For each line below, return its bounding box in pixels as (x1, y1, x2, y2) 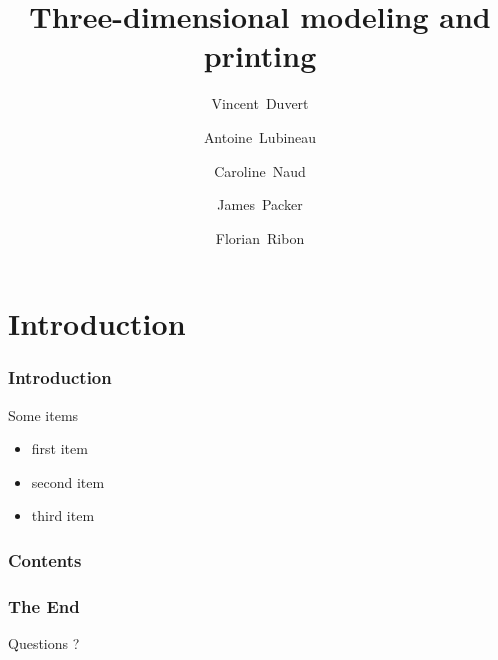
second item (31, 471, 105, 492)
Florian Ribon (215, 227, 305, 248)
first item (31, 438, 88, 459)
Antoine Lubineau (203, 126, 317, 147)
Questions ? (8, 633, 80, 654)
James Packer (217, 194, 303, 215)
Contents (8, 547, 82, 572)
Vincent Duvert (211, 93, 309, 114)
